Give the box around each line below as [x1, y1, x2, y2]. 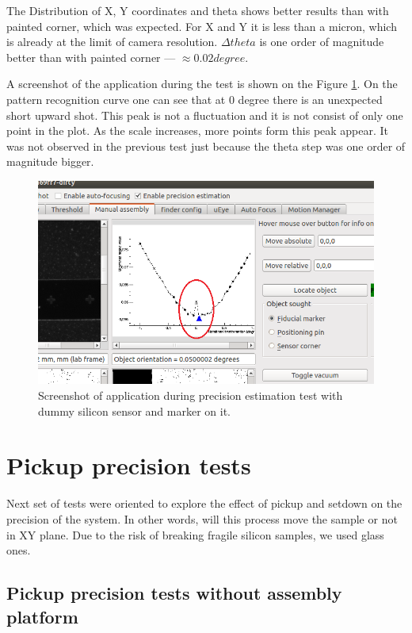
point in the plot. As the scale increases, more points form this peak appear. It [6, 122, 389, 139]
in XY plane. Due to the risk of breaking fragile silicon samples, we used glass [6, 526, 384, 543]
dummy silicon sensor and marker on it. [38, 402, 231, 419]
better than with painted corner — [6, 48, 176, 65]
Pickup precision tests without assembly [6, 581, 342, 605]
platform [6, 604, 78, 628]
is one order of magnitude [259, 33, 384, 50]
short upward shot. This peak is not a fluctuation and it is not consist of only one [6, 106, 403, 123]
